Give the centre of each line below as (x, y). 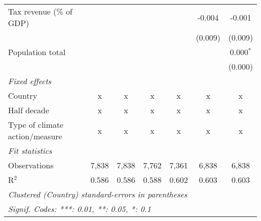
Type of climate (36, 125)
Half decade (29, 110)
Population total (37, 52)
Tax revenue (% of (40, 11)
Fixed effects (30, 81)
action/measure (35, 136)
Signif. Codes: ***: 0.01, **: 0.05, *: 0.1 (80, 209)
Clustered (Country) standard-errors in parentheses (98, 194)
